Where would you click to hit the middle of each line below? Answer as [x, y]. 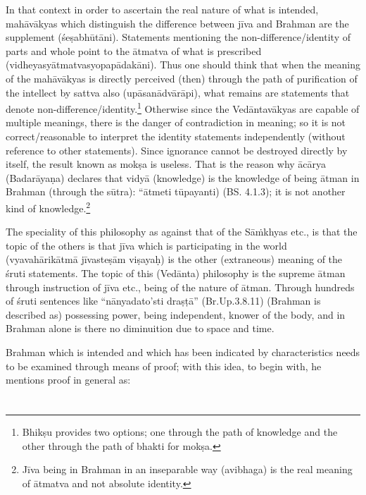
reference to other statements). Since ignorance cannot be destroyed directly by [177, 150]
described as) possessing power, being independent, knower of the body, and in [176, 314]
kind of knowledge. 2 [48, 207]
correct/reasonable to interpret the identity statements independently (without [176, 136]
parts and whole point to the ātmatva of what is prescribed [134, 50]
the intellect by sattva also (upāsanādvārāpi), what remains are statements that [178, 92]
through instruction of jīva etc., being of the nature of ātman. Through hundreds [180, 287]
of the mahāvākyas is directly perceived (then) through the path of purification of [182, 78]
